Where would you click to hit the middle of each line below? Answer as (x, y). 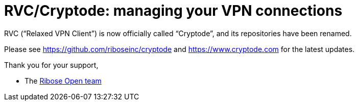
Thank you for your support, (51, 65)
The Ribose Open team (63, 81)
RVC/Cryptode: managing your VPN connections (173, 11)
